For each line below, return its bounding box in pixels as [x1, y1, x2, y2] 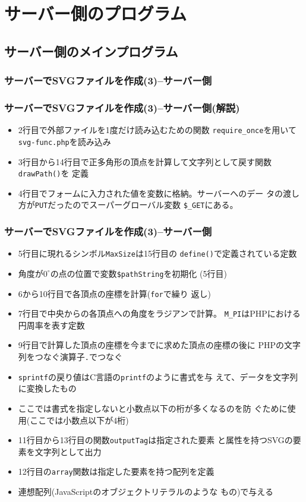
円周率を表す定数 [18, 318, 85, 331]
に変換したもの [18, 382, 77, 394]
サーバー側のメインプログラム [4, 42, 178, 60]
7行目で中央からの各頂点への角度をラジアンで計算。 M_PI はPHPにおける [18, 307, 301, 320]
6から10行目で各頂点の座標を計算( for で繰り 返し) [18, 287, 211, 299]
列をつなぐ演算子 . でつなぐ [18, 351, 122, 363]
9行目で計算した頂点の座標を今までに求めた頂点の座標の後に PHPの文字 [18, 339, 301, 351]
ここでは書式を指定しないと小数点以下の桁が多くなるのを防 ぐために [18, 402, 288, 414]
